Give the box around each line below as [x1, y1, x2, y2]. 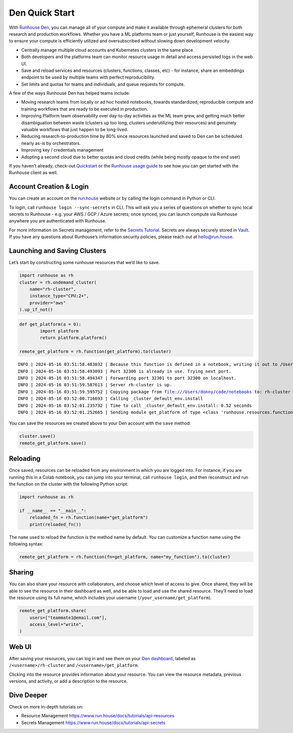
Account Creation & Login [9, 182, 89, 191]
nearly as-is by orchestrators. [21, 140, 81, 146]
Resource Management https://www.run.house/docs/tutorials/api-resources [21, 713, 174, 719]
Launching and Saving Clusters [9, 247, 106, 255]
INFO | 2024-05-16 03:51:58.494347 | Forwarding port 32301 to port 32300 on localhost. [18, 375, 237, 381]
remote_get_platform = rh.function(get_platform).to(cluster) [19, 349, 171, 355]
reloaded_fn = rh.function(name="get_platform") [29, 515, 148, 520]
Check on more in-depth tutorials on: [9, 704, 84, 710]
